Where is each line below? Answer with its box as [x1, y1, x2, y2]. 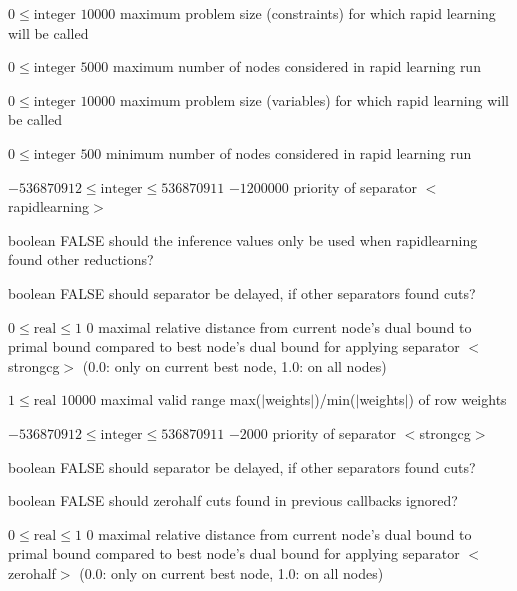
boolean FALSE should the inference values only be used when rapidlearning [8, 229, 478, 250]
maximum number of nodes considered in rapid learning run [113, 56, 481, 77]
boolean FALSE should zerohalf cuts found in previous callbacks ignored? [8, 490, 458, 511]
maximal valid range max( [100, 389, 262, 410]
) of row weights [408, 389, 507, 410]
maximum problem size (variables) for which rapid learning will [120, 89, 509, 110]
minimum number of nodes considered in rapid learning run [106, 142, 472, 163]
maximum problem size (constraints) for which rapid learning [120, 3, 496, 23]
